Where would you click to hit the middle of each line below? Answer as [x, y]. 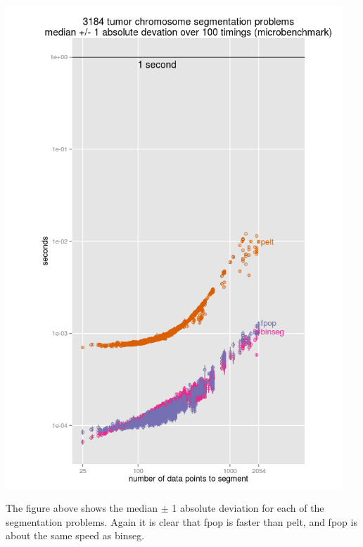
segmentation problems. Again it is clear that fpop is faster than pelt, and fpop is [181, 521]
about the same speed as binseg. [75, 535]
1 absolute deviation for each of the [248, 508]
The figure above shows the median [82, 508]
